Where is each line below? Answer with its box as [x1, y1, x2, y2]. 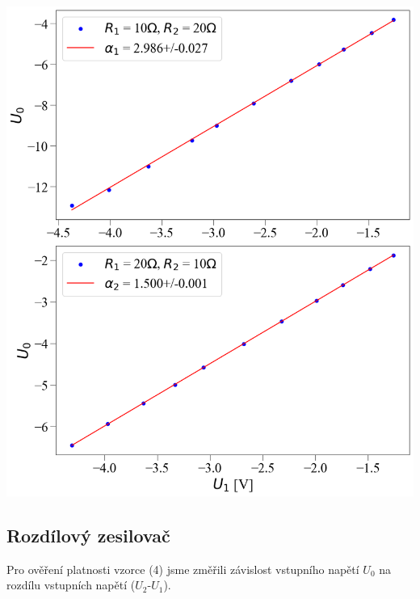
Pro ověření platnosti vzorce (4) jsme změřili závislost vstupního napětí [6, 560, 359, 577]
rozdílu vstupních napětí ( [6, 576, 136, 593]
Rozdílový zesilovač [6, 522, 170, 547]
